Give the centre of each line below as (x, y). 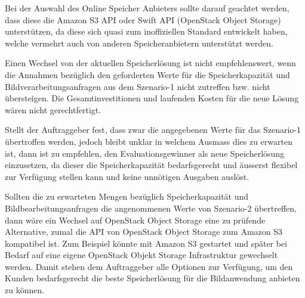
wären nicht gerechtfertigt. (53, 109)
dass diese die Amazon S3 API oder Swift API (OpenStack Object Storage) (143, 19)
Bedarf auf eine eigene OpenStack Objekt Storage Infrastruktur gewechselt (141, 255)
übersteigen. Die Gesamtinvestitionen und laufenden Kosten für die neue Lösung (152, 98)
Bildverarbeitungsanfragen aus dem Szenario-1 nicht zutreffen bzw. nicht (138, 86)
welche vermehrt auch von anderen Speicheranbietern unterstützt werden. (139, 43)
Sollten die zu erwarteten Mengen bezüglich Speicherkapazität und (127, 196)
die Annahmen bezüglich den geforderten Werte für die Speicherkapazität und (147, 74)
